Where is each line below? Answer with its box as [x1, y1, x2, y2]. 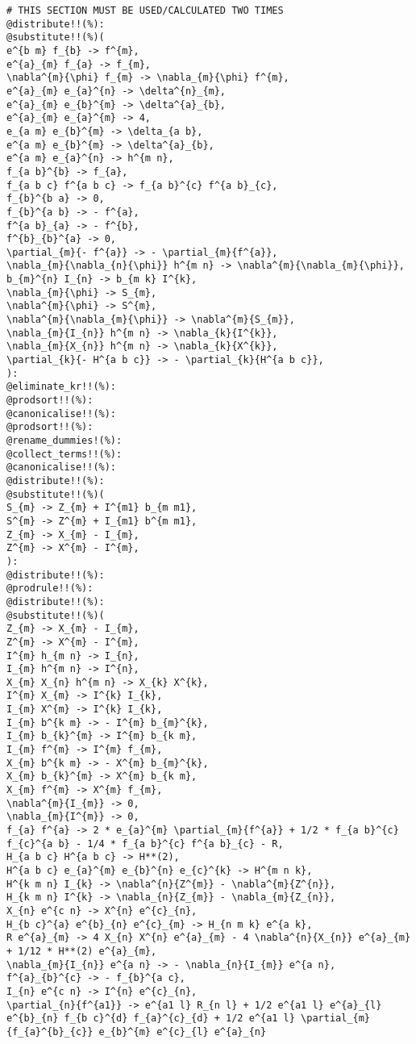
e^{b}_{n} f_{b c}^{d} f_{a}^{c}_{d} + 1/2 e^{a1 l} [6, 1013, 295, 1025]
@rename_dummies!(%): [6, 435, 123, 446]
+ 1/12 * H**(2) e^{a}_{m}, [6, 945, 157, 957]
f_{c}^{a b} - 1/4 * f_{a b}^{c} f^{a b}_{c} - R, [6, 837, 284, 850]
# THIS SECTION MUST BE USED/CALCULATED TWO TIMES [6, 5, 284, 16]
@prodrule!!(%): [6, 583, 94, 595]
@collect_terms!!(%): [6, 448, 123, 460]
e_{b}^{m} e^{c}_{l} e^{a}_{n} [98, 1025, 267, 1038]
